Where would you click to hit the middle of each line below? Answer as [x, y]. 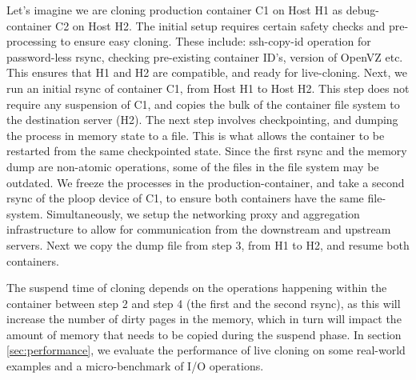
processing [32, 41]
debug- [363, 10]
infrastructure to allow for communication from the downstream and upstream [199, 229]
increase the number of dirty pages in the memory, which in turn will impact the [204, 319]
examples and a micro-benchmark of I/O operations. [135, 366]
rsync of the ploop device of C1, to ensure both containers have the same [185, 198]
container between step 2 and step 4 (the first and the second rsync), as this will [204, 303]
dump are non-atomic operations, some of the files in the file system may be [193, 166]
